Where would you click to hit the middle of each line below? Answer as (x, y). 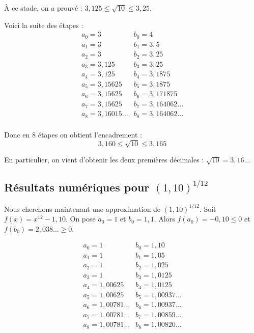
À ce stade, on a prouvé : (43, 8)
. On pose (80, 219)
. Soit (208, 209)
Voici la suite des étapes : (44, 25)
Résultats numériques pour (77, 187)
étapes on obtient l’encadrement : (90, 134)
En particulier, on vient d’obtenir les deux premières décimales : (104, 160)
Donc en (17, 134)
